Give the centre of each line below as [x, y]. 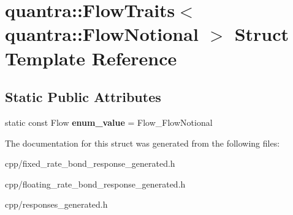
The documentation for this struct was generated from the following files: [143, 143]
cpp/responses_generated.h [56, 204]
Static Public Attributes [83, 97]
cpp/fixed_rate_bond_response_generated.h [90, 163]
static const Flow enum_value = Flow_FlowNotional [109, 122]
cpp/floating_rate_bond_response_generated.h [95, 184]
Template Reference [91, 58]
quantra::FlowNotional [102, 34]
